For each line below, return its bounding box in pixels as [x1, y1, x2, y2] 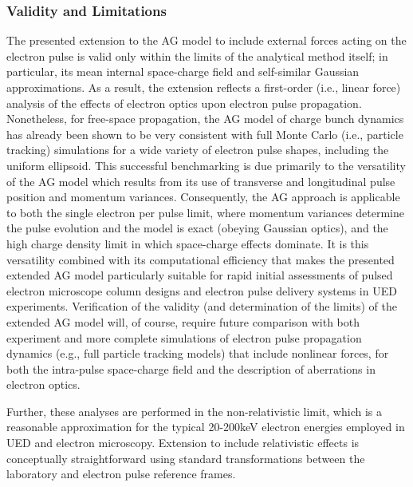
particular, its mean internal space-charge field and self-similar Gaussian [6, 63, 360, 80]
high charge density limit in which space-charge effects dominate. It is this [6, 235, 369, 251]
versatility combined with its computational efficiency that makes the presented [6, 251, 395, 267]
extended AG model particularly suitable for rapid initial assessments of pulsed [6, 267, 393, 283]
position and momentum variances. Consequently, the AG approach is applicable [6, 188, 400, 205]
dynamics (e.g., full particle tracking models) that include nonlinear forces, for [6, 345, 389, 362]
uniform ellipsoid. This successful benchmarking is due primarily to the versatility [6, 156, 406, 173]
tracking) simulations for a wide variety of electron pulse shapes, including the [6, 141, 389, 158]
